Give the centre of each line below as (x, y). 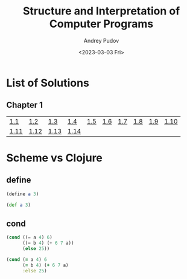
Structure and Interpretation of (101, 11)
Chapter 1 (25, 105)
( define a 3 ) (23, 194)
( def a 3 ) (19, 205)
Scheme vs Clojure (54, 158)
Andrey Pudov (101, 40)
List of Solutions (48, 83)
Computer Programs (101, 24)
